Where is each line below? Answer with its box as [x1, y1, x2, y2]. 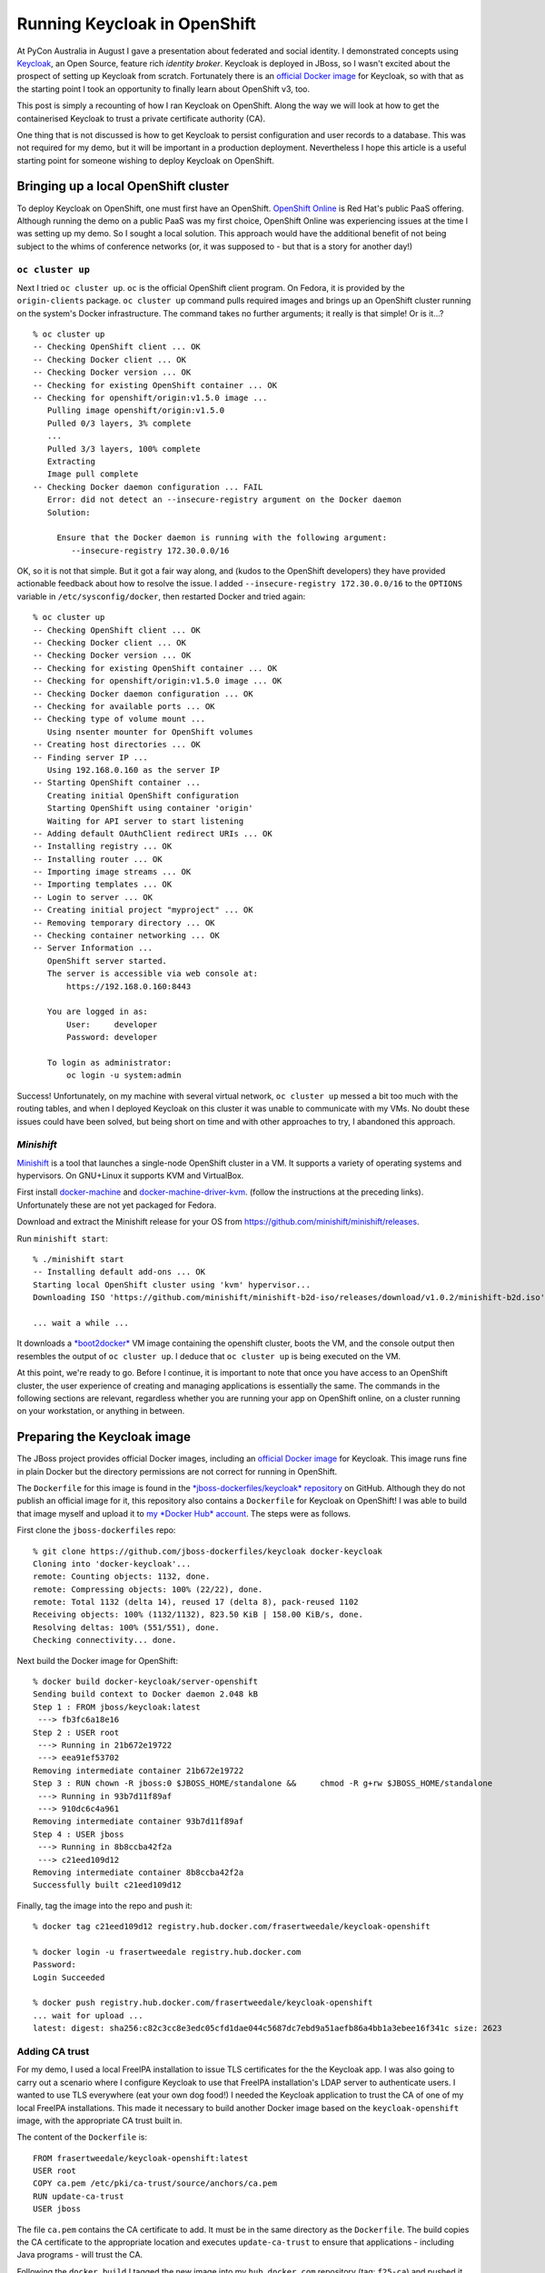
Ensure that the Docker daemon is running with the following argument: [56, 533, 388, 543]
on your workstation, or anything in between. [16, 1406, 185, 1417]
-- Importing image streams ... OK [33, 866, 192, 877]
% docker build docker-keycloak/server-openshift [33, 1677, 259, 1687]
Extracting [46, 456, 95, 466]
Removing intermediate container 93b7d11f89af [33, 1817, 244, 1827]
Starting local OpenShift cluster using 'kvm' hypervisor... [33, 1279, 311, 1290]
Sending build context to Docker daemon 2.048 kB [33, 1689, 259, 1699]
